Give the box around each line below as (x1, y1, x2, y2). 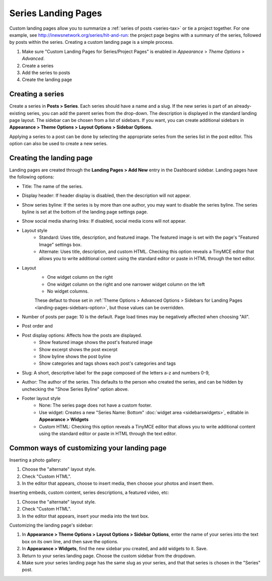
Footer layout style (22, 395, 60, 401)
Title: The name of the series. (22, 183, 83, 189)
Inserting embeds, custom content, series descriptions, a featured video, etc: (9, 489, 170, 496)
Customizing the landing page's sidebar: (9, 522, 93, 528)
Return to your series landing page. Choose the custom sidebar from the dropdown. (22, 552, 196, 559)
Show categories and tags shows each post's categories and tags (39, 360, 176, 366)
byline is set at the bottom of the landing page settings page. (22, 209, 148, 215)
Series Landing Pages (9, 8, 102, 19)
